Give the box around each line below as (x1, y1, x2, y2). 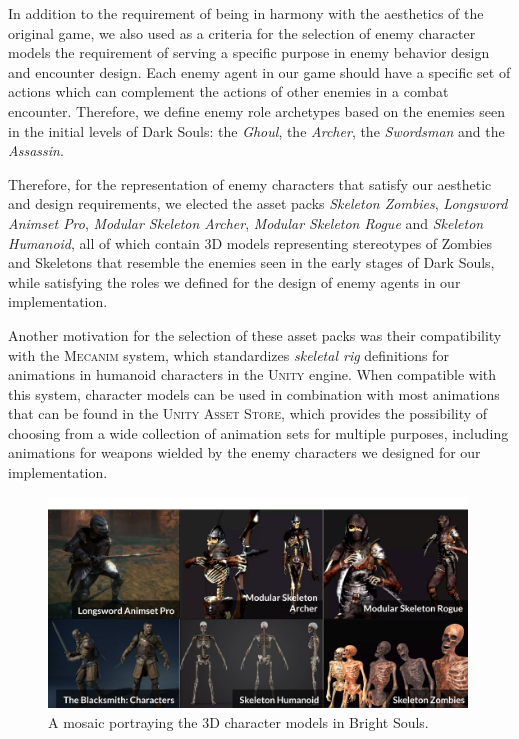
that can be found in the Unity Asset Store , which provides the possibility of (8, 403, 488, 424)
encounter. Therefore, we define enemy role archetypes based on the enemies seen (8, 100, 506, 121)
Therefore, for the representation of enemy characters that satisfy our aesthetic (8, 173, 492, 194)
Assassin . (8, 140, 64, 161)
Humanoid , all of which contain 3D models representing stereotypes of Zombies (8, 232, 493, 253)
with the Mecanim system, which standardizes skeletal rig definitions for (8, 344, 449, 365)
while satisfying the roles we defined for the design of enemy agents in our (8, 271, 461, 292)
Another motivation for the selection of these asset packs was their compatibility (8, 324, 502, 345)
